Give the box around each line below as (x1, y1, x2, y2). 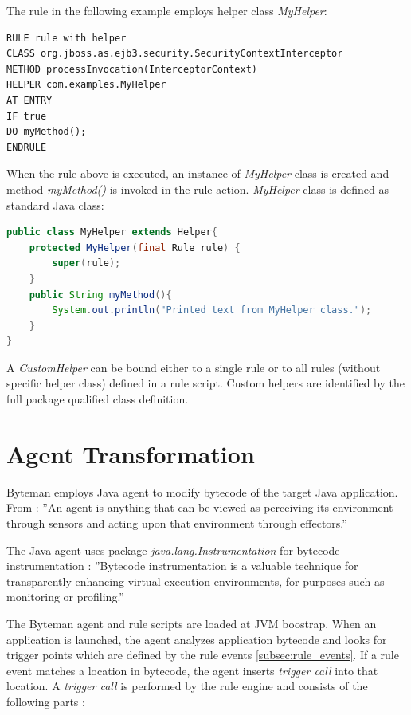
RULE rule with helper (6, 32, 127, 44)
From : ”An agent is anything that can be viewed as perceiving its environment (6, 499, 393, 516)
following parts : (6, 693, 85, 709)
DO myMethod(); (6, 126, 87, 138)
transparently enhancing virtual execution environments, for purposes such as (6, 572, 385, 589)
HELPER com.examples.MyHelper (6, 79, 166, 91)
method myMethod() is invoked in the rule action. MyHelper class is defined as (6, 180, 389, 197)
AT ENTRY (6, 94, 53, 106)
